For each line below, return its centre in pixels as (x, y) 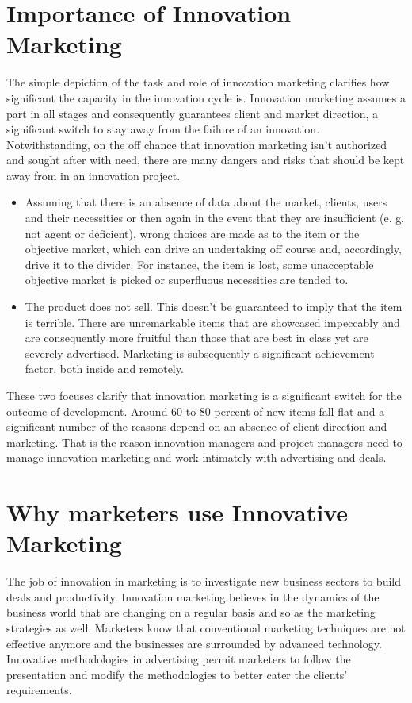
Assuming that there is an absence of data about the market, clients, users (206, 202)
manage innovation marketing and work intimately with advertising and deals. (196, 457)
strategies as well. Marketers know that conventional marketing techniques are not (206, 628)
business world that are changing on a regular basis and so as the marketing (191, 612)
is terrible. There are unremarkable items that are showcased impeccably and (212, 322)
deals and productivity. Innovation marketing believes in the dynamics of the (193, 596)
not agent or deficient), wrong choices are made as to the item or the (192, 233)
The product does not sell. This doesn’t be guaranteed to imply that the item (214, 307)
